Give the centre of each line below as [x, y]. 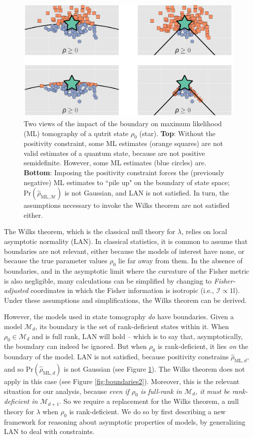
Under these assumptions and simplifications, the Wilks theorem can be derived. [126, 300]
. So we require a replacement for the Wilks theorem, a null [149, 401]
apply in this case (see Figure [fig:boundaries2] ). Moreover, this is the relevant [122, 381]
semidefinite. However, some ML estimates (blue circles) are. [115, 163]
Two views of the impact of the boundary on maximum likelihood [123, 123]
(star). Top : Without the [177, 133]
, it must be [212, 391]
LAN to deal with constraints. [49, 431]
